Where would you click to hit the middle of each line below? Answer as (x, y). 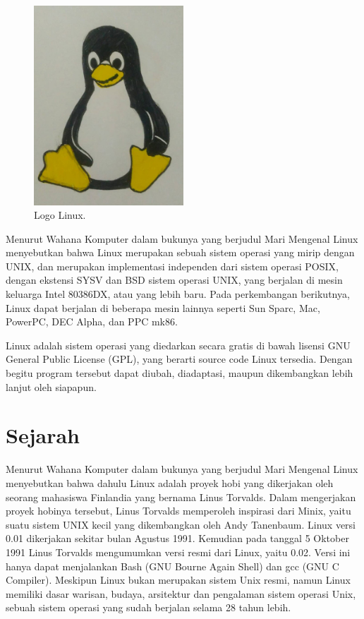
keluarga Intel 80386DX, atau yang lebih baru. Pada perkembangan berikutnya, (178, 294)
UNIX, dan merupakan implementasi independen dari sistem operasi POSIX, (172, 266)
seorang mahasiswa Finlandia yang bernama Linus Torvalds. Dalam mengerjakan (181, 497)
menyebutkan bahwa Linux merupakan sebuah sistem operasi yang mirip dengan (180, 252)
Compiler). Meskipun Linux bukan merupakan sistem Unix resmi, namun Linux (178, 580)
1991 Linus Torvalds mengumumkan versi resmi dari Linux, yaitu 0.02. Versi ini (178, 552)
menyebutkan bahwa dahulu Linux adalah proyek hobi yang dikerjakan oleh (170, 482)
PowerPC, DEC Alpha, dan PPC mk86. (92, 321)
